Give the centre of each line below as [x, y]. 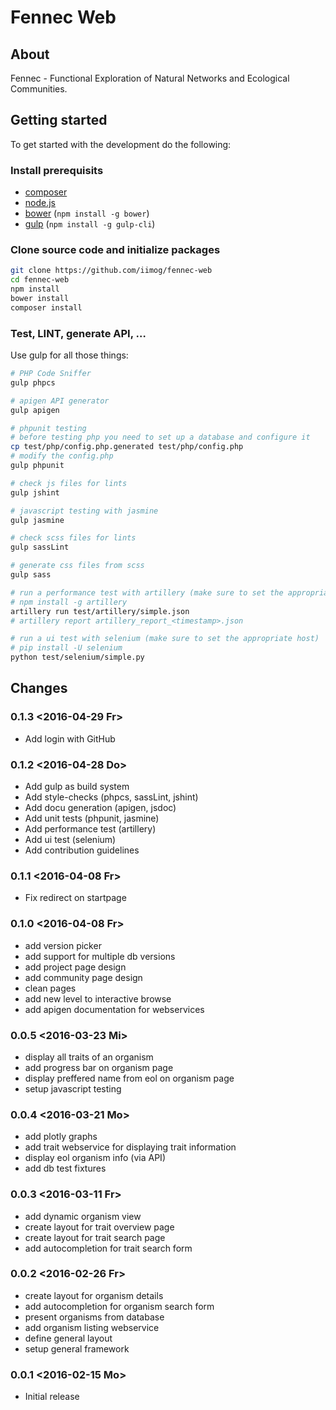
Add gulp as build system [77, 787]
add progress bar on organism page [99, 1067]
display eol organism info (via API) [95, 1158]
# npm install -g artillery [69, 602]
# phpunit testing [48, 428]
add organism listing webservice [92, 1327]
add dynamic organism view [83, 1216]
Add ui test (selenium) [70, 840]
